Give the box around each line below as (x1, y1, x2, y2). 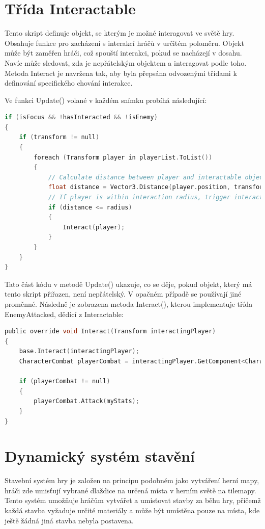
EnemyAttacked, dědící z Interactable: (5, 308, 124, 319)
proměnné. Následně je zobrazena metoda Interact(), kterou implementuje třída (5, 298, 253, 309)
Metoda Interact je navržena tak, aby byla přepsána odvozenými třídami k (5, 67, 237, 78)
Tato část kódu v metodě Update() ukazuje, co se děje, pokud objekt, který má (5, 278, 252, 289)
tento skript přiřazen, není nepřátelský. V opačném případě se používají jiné (5, 288, 242, 299)
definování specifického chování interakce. (5, 77, 133, 88)
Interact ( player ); (63, 223, 125, 231)
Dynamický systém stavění (5, 445, 195, 466)
